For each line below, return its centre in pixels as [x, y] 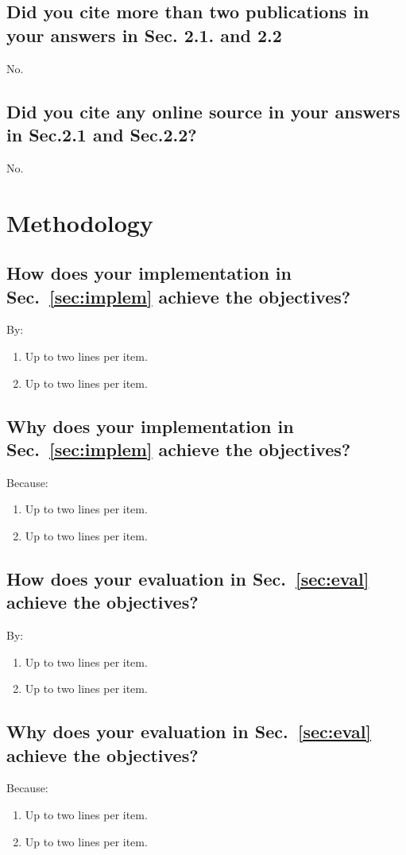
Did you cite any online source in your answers [203, 111]
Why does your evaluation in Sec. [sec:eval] [189, 731]
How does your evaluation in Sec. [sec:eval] [188, 578]
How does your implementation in [149, 273]
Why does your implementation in [150, 426]
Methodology [80, 222]
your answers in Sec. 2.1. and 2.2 [144, 35]
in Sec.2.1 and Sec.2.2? [102, 134]
